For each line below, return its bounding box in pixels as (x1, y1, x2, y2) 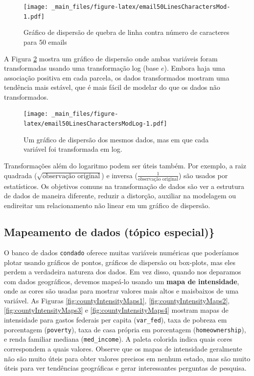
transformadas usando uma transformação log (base (4, 63, 159, 73)
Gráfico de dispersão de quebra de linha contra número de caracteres (23, 27, 230, 37)
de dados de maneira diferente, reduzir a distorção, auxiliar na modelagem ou (4, 190, 236, 201)
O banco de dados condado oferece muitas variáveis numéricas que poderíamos (4, 247, 239, 257)
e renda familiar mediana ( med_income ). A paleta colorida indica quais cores (4, 334, 232, 344)
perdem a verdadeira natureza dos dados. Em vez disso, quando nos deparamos (4, 267, 241, 277)
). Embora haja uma (164, 63, 226, 73)
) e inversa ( (101, 170, 138, 180)
